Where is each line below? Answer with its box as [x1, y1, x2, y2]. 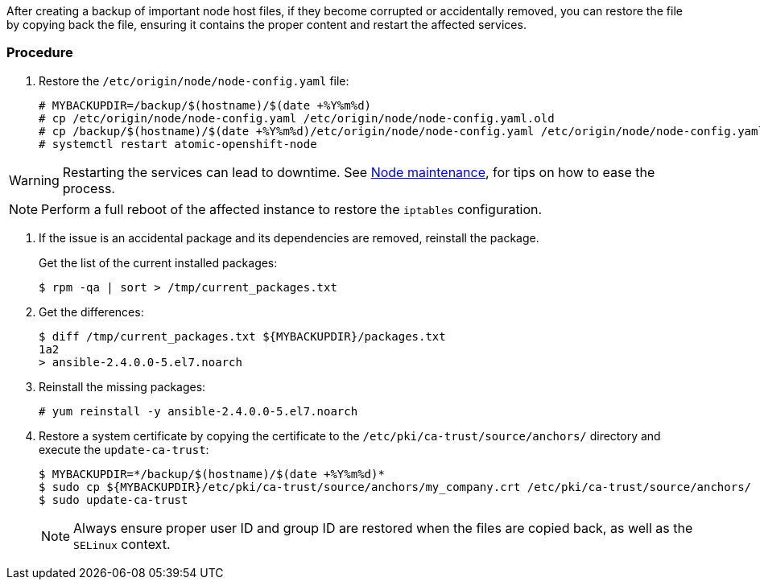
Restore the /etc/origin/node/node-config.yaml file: [39, 73, 349, 88]
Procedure [6, 44, 73, 61]
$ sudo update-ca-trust [39, 493, 188, 506]
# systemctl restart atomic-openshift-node [39, 137, 317, 151]
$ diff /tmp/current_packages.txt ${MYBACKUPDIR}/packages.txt [39, 329, 446, 343]
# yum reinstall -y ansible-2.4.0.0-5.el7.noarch [39, 404, 358, 418]
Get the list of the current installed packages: [39, 255, 278, 270]
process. [62, 180, 115, 196]
